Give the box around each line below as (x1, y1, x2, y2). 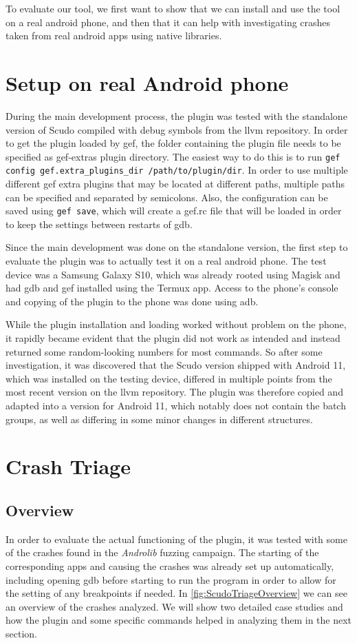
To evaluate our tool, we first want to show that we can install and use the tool (6, 1, 340, 15)
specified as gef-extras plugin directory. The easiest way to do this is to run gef (6, 149, 340, 163)
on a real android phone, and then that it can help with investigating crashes (6, 14, 331, 29)
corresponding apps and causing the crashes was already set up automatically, (6, 558, 334, 573)
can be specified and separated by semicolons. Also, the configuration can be (6, 190, 328, 204)
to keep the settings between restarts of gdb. (6, 216, 193, 231)
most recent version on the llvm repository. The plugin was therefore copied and (6, 385, 343, 399)
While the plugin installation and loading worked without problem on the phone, (6, 317, 347, 331)
